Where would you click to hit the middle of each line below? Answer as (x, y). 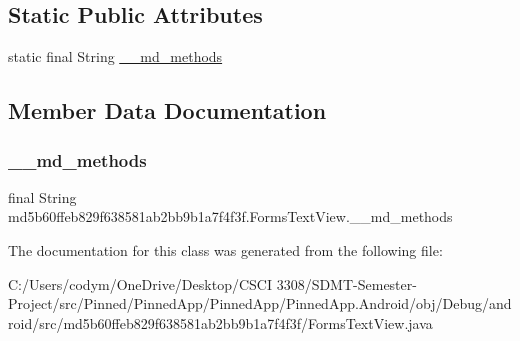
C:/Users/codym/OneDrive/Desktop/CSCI (140, 283)
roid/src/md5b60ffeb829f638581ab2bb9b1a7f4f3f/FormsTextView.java (220, 322)
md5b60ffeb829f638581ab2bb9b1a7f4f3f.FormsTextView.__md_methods (230, 216)
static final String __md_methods (115, 56)
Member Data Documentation (167, 110)
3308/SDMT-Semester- (346, 283)
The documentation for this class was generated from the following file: (225, 249)
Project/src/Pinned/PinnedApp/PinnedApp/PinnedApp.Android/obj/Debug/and (260, 303)
